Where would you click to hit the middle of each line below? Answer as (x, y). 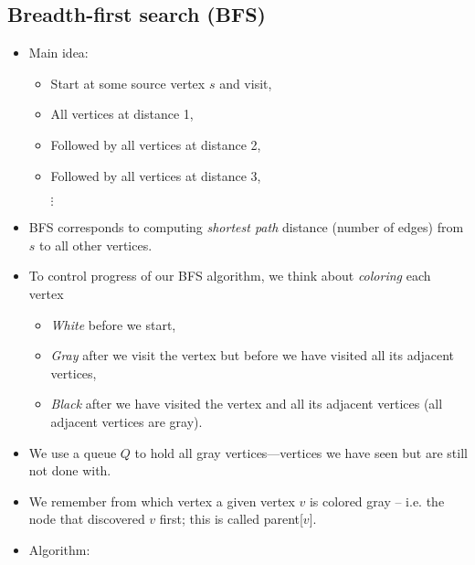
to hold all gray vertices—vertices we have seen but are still (301, 452)
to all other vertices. (96, 245)
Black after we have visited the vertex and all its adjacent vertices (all (247, 404)
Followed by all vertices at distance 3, (156, 175)
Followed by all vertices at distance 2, (156, 144)
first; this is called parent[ (231, 519)
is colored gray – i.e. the (377, 501)
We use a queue (73, 452)
